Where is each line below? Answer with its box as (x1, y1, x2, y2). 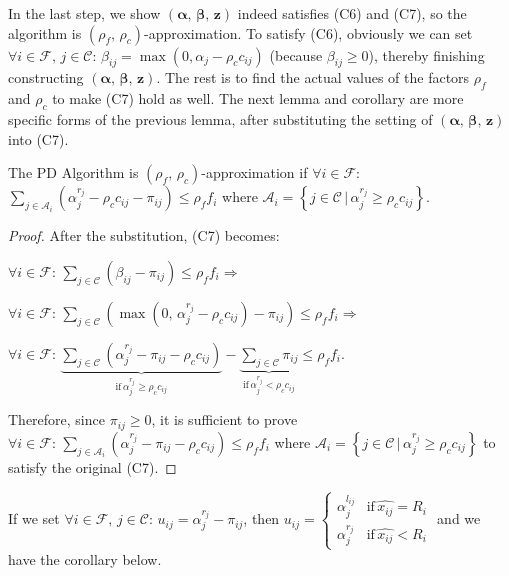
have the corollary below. (8, 548, 162, 569)
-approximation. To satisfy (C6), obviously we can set (144, 22, 473, 43)
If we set (8, 508, 60, 529)
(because (269, 44, 323, 65)
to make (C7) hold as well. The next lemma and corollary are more (52, 88, 464, 109)
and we (437, 508, 481, 529)
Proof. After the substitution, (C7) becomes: (8, 225, 280, 246)
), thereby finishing (368, 44, 485, 65)
